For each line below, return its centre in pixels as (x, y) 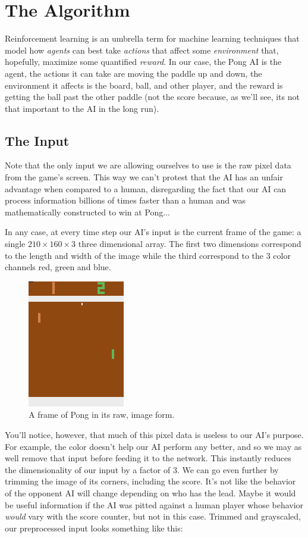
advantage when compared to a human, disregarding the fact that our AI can (146, 188)
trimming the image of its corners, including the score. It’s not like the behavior (150, 481)
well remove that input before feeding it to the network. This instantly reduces (148, 458)
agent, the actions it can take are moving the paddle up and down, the (133, 73)
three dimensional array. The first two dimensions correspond (190, 244)
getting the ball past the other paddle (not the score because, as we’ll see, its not (152, 97)
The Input (37, 140)
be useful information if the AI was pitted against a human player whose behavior (154, 504)
